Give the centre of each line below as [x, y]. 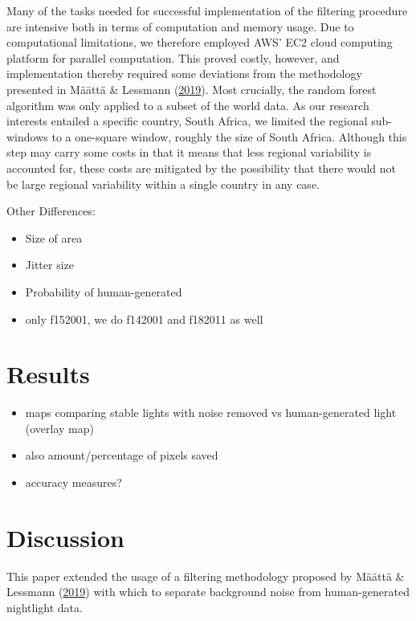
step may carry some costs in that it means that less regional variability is [189, 152]
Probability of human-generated [104, 291]
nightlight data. [45, 607]
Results [48, 374]
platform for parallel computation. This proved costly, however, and [173, 57]
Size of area [54, 237]
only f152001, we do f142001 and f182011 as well [144, 319]
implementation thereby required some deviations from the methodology [184, 74]
